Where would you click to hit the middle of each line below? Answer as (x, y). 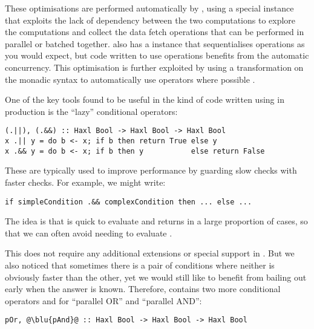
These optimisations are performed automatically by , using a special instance (149, 8)
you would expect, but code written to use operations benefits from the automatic (157, 55)
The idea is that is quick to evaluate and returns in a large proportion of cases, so (156, 221)
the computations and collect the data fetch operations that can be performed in (155, 32)
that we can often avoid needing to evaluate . (89, 233)
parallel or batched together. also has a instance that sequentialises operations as (155, 43)
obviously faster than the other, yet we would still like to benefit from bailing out (156, 277)
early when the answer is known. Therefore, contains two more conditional (143, 289)
